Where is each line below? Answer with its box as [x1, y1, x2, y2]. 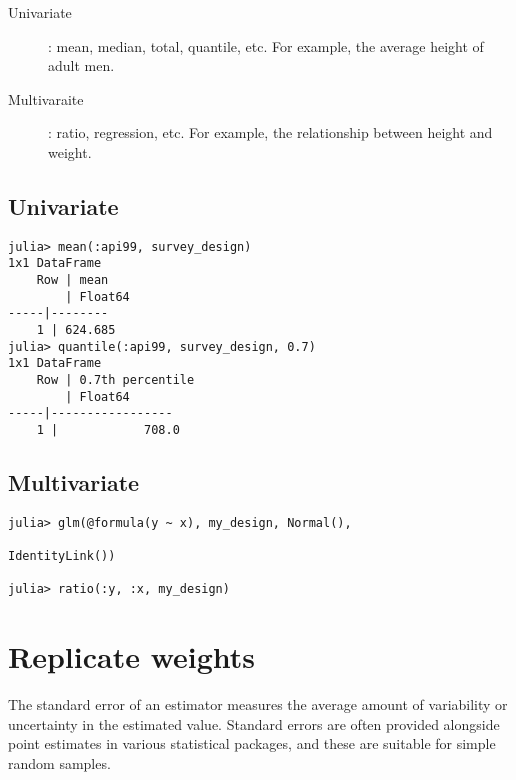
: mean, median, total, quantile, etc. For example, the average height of [48, 35, 484, 56]
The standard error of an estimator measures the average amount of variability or [8, 694, 508, 715]
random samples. [8, 753, 111, 774]
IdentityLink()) [8, 549, 116, 564]
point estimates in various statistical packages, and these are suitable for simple [8, 733, 496, 754]
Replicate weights [8, 636, 256, 677]
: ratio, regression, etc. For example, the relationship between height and [48, 122, 493, 143]
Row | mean [36, 273, 109, 288]
